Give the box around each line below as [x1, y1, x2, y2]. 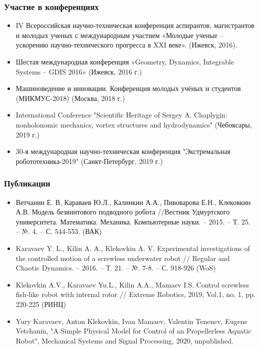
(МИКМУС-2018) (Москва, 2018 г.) [15, 92, 125, 103]
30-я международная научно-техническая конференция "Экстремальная [15, 146, 231, 156]
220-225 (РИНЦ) [15, 298, 66, 309]
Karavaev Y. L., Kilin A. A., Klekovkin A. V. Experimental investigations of [15, 242, 250, 253]
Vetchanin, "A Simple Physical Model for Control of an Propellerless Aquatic [15, 325, 252, 336]
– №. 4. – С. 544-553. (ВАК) [15, 226, 102, 236]
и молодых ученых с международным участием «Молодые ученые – [15, 29, 224, 40]
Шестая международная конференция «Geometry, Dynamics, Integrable [15, 56, 234, 66]
